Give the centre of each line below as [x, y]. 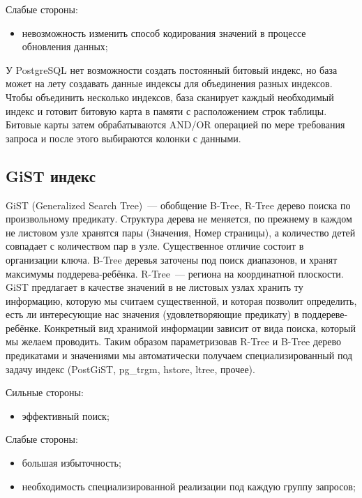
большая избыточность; [71, 463]
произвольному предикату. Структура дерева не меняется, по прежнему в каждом [179, 219]
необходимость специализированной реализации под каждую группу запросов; [189, 486]
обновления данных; [65, 46]
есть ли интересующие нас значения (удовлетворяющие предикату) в [152, 314]
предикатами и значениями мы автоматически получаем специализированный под [179, 355]
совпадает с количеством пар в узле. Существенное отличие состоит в [155, 246]
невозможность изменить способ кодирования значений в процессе [164, 32]
